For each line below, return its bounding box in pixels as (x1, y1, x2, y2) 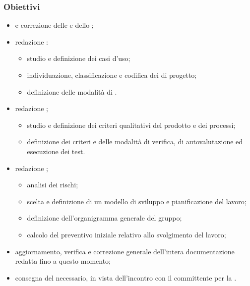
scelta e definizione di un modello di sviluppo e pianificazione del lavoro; (27, 196, 247, 206)
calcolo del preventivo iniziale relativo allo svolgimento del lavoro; (27, 229, 226, 239)
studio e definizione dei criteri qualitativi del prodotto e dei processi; (27, 119, 236, 130)
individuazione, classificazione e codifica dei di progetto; (27, 70, 197, 80)
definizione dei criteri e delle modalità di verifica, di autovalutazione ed (27, 136, 243, 147)
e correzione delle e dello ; (15, 20, 94, 30)
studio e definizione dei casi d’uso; (27, 53, 130, 63)
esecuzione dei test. (27, 146, 85, 156)
